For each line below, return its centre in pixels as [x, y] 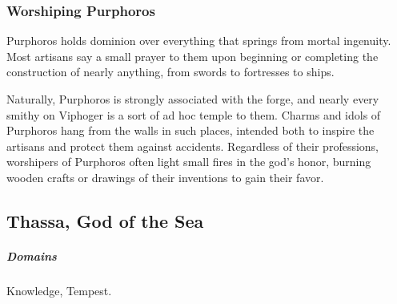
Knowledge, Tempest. [59, 290]
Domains [32, 255]
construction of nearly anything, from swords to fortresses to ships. [170, 72]
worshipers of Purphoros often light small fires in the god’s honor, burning [189, 162]
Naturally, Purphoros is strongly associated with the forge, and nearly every [193, 99]
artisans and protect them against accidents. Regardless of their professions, [193, 146]
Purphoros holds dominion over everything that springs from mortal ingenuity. [199, 41]
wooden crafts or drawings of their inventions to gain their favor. [165, 177]
